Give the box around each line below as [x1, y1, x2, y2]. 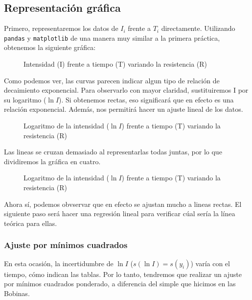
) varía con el [190, 258, 230, 268]
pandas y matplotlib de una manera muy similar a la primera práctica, [4, 32, 220, 43]
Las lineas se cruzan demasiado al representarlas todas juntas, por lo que [4, 147, 222, 157]
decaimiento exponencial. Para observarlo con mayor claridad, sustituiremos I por [4, 85, 249, 95]
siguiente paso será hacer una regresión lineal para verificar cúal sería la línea [4, 208, 235, 219]
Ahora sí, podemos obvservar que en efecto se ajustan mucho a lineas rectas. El [4, 199, 242, 209]
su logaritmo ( [4, 94, 46, 104]
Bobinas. [4, 288, 30, 298]
